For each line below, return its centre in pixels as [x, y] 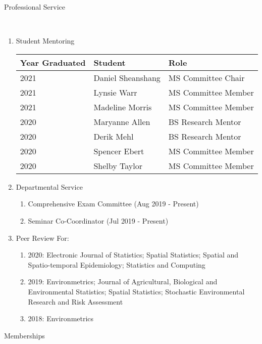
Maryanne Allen [122, 121]
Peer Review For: [42, 238]
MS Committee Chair [206, 77]
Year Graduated [53, 62]
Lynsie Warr [115, 92]
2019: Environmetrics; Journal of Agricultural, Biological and [123, 282]
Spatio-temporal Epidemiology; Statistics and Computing [117, 264]
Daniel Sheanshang [127, 77]
